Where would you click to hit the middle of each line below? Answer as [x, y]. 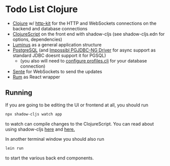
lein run [14, 148]
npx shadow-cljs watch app [34, 114]
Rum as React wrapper [36, 77]
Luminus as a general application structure [57, 44]
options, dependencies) [37, 39]
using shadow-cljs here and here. [40, 129]
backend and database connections [50, 28]
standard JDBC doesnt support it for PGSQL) [59, 55]
